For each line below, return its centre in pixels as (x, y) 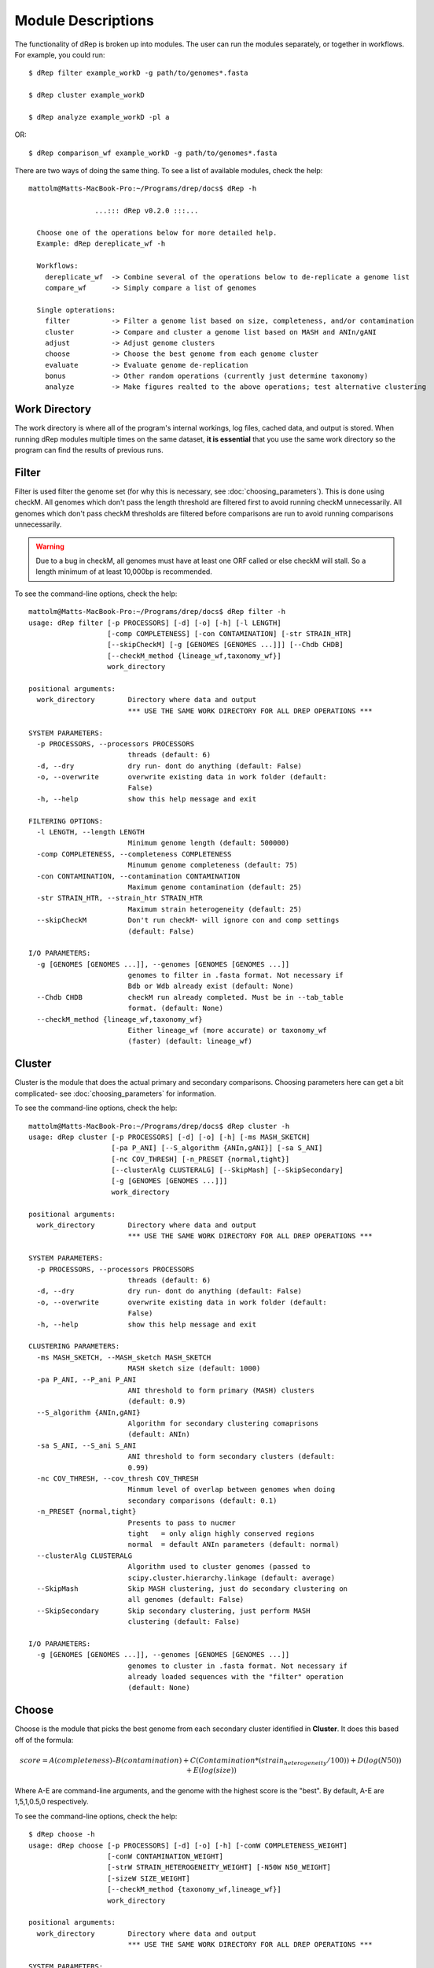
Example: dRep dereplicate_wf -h (101, 244)
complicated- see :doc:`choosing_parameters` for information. (115, 1093)
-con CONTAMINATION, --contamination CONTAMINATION (138, 876)
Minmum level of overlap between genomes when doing (232, 1489)
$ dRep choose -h (62, 1835)
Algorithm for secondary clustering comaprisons (223, 1424)
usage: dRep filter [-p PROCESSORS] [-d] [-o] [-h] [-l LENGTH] (155, 623)
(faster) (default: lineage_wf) (190, 1041)
